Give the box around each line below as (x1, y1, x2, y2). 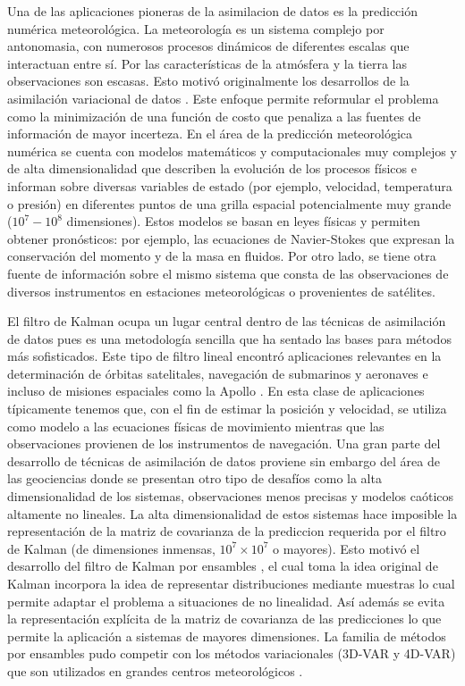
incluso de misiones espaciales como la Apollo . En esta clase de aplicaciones (7, 381, 425, 400)
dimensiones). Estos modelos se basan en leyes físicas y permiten (66, 212, 420, 230)
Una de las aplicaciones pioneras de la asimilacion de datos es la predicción (7, 2, 418, 20)
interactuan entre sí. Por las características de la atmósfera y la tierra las (7, 54, 407, 72)
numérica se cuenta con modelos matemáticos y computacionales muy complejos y (7, 141, 457, 160)
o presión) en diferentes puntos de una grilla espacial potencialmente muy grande (7, 194, 452, 213)
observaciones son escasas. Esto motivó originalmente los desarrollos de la (7, 71, 410, 90)
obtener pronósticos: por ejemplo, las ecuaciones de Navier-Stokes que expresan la (7, 229, 455, 247)
